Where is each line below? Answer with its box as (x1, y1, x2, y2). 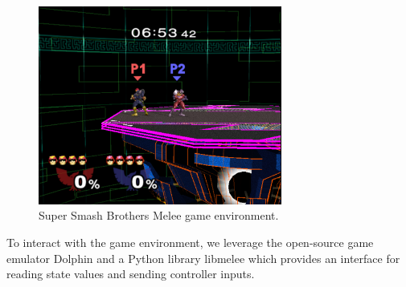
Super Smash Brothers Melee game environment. (39, 207, 279, 224)
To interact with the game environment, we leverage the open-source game (6, 234, 374, 251)
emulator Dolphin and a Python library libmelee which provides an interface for (6, 249, 400, 266)
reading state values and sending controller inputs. (6, 265, 255, 282)
